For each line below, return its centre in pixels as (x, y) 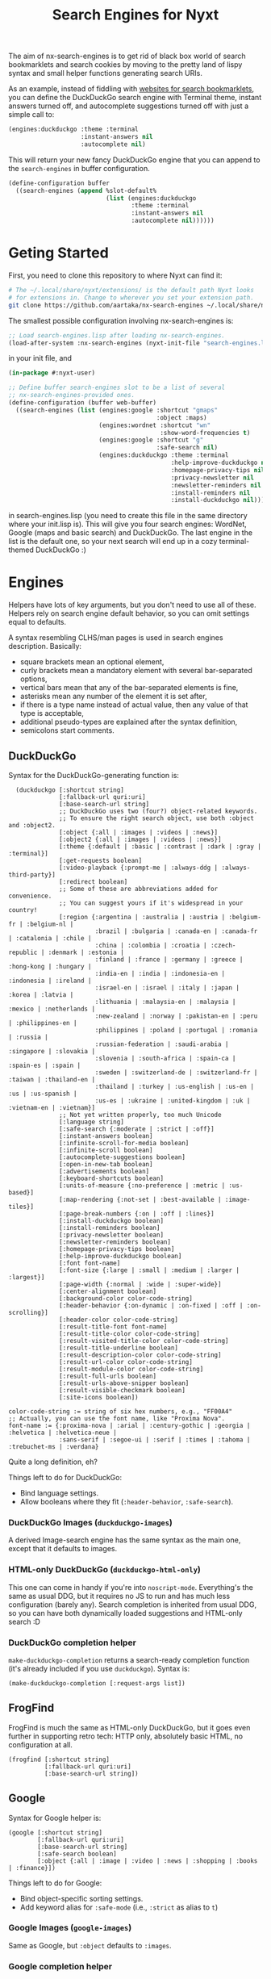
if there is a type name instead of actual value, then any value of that (134, 705)
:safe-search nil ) (187, 448)
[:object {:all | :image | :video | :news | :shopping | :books (148, 1861)
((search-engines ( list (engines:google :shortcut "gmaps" (117, 410)
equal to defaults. (38, 622)
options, (33, 679)
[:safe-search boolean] (77, 1854)
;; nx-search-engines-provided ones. (72, 395)
